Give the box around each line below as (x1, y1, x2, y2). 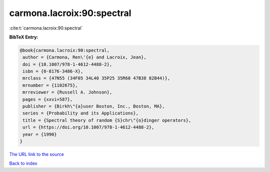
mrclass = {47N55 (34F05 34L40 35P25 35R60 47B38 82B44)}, (22, 75, 170, 81)
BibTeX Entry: (9, 34, 38, 40)
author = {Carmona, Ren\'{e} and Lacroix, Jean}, (22, 54, 147, 60)
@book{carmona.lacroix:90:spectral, (19, 47, 110, 53)
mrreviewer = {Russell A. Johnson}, (22, 89, 112, 95)
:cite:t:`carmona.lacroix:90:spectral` (9, 25, 83, 31)
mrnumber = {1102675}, (22, 82, 78, 88)
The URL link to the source (9, 151, 64, 157)
